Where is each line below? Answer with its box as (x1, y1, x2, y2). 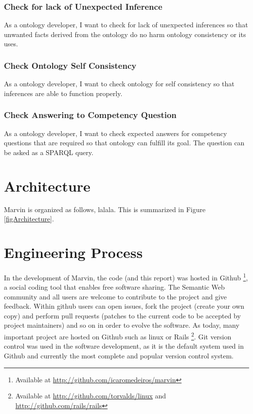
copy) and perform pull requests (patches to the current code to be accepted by (4, 310, 241, 320)
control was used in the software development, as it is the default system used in (4, 341, 244, 351)
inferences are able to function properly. (4, 88, 123, 98)
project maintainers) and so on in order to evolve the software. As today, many (4, 320, 239, 330)
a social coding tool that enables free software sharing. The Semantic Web (4, 282, 225, 292)
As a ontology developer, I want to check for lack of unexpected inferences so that (4, 20, 248, 30)
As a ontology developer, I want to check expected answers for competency (4, 128, 227, 138)
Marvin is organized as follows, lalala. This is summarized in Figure (4, 204, 206, 214)
